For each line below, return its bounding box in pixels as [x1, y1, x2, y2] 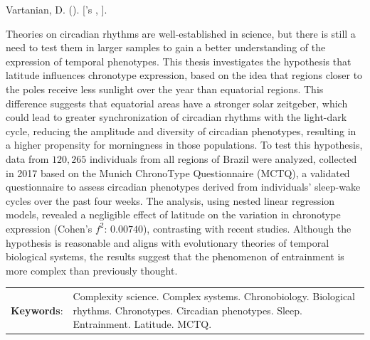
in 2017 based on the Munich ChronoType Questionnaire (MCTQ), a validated [6, 165, 350, 180]
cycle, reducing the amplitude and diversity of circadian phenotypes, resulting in [6, 123, 356, 138]
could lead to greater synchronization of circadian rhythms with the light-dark [6, 110, 347, 124]
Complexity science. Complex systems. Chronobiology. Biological [73, 289, 355, 304]
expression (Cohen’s [6, 221, 92, 235]
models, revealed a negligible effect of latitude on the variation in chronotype [6, 207, 341, 222]
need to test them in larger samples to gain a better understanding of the [6, 40, 326, 55]
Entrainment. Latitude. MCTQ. [73, 317, 212, 331]
